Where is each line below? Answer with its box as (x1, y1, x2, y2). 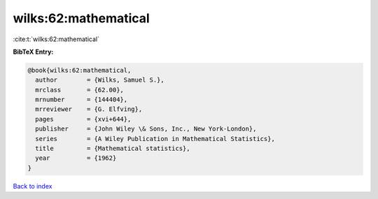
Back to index (13, 182, 52, 190)
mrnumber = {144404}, (35, 96, 128, 104)
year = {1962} (35, 154, 117, 162)
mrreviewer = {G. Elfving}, (35, 105, 143, 113)
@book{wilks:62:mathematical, (27, 66, 132, 74)
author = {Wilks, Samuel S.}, (35, 76, 164, 84)
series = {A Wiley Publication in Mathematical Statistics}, (35, 135, 276, 142)
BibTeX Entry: (13, 47, 54, 56)
